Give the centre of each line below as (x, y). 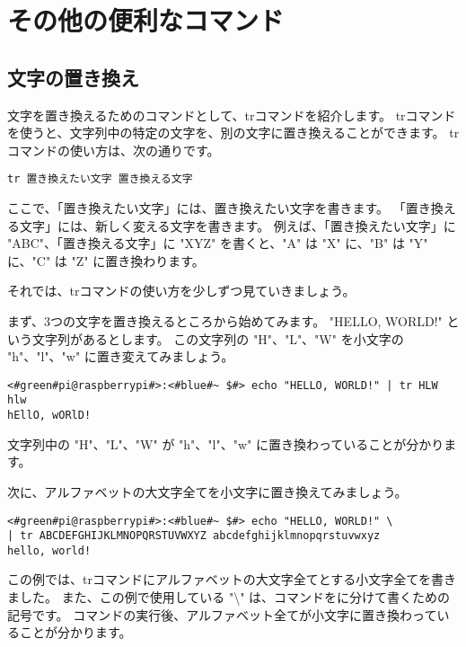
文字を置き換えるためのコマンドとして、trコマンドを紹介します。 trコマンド (232, 115)
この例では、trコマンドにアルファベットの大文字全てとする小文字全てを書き (232, 579)
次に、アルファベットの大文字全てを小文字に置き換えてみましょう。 (207, 491)
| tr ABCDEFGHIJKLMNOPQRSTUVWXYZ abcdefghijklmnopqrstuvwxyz (194, 536)
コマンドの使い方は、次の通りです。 (114, 150)
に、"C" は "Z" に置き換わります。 (106, 260)
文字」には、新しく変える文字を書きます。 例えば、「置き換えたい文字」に (237, 225)
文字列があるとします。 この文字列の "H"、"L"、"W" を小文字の (218, 338)
